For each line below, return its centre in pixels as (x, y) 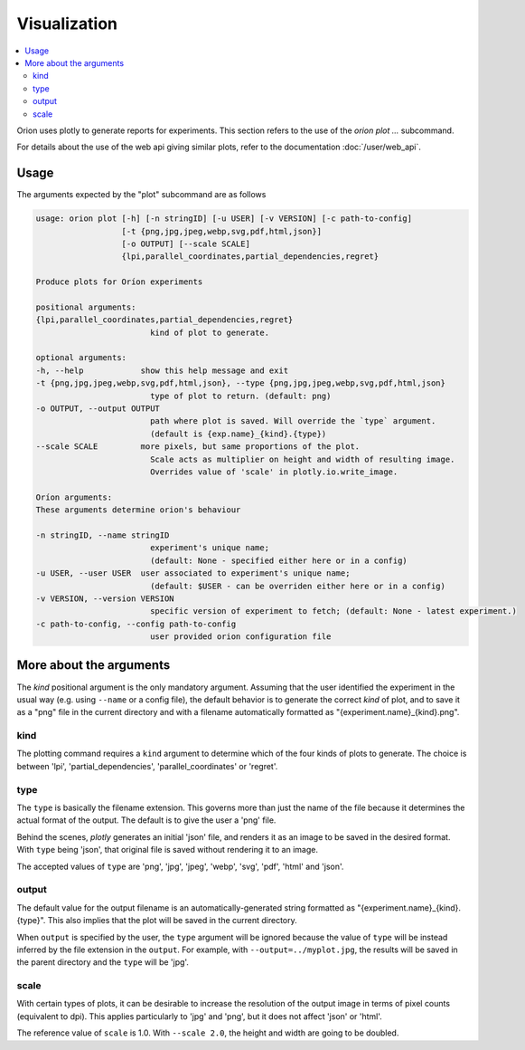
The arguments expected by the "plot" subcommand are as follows (141, 195)
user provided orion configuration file (240, 637)
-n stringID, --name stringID (103, 535)
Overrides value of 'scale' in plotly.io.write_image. (274, 472)
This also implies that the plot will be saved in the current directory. (172, 921)
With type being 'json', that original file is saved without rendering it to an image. (167, 850)
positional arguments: (86, 307)
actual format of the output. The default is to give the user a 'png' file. (146, 820)
